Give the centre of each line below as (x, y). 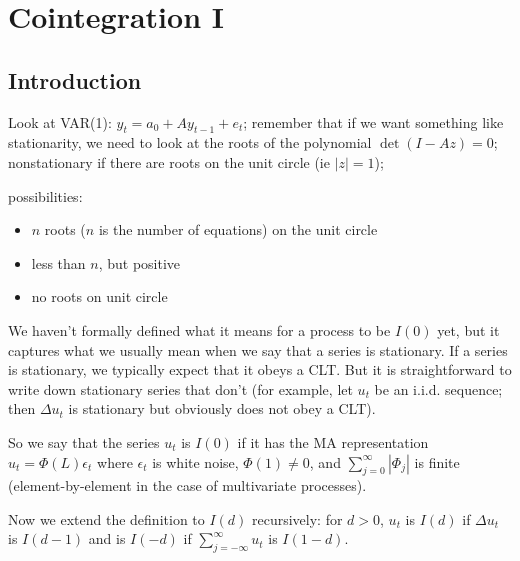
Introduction (75, 79)
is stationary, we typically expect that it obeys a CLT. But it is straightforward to (260, 369)
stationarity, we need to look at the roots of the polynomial (190, 142)
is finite (437, 461)
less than (58, 262)
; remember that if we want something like (373, 121)
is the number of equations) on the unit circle (238, 229)
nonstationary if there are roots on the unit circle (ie (169, 161)
